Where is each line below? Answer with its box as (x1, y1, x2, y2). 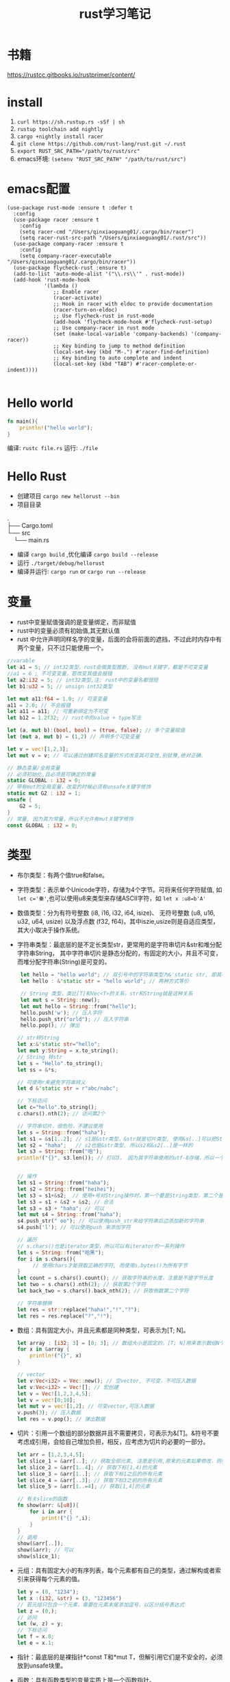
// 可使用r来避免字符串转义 (16, 1079, 86, 1086)
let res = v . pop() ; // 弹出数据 (16, 1416, 105, 1423)
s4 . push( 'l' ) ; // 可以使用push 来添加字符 (16, 1224, 131, 1231)
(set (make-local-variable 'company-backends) (53, 330, 188, 337)
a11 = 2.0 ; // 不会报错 (7, 701, 71, 709)
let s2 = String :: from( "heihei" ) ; (16, 1185, 116, 1193)
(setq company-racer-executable (19, 252, 112, 259)
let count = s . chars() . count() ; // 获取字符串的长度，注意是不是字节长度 (16, 1274, 214, 1282)
